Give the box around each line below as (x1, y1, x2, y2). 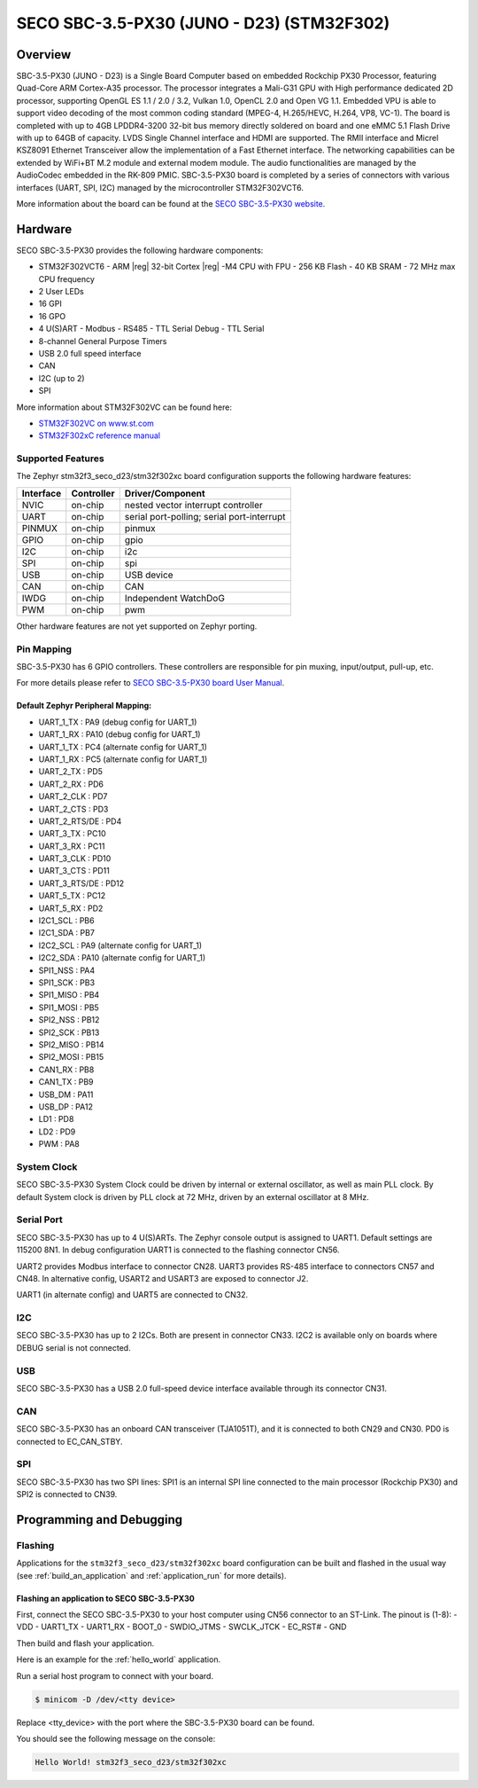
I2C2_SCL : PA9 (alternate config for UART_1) (38, 940, 203, 951)
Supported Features (16, 452, 105, 465)
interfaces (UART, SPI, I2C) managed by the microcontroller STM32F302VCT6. (16, 182, 305, 192)
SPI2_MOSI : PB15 (38, 1052, 104, 1063)
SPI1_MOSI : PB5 (38, 1002, 99, 1013)
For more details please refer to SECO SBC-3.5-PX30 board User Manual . (16, 678, 285, 688)
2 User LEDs (38, 286, 84, 297)
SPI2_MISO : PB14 (38, 1039, 104, 1050)
